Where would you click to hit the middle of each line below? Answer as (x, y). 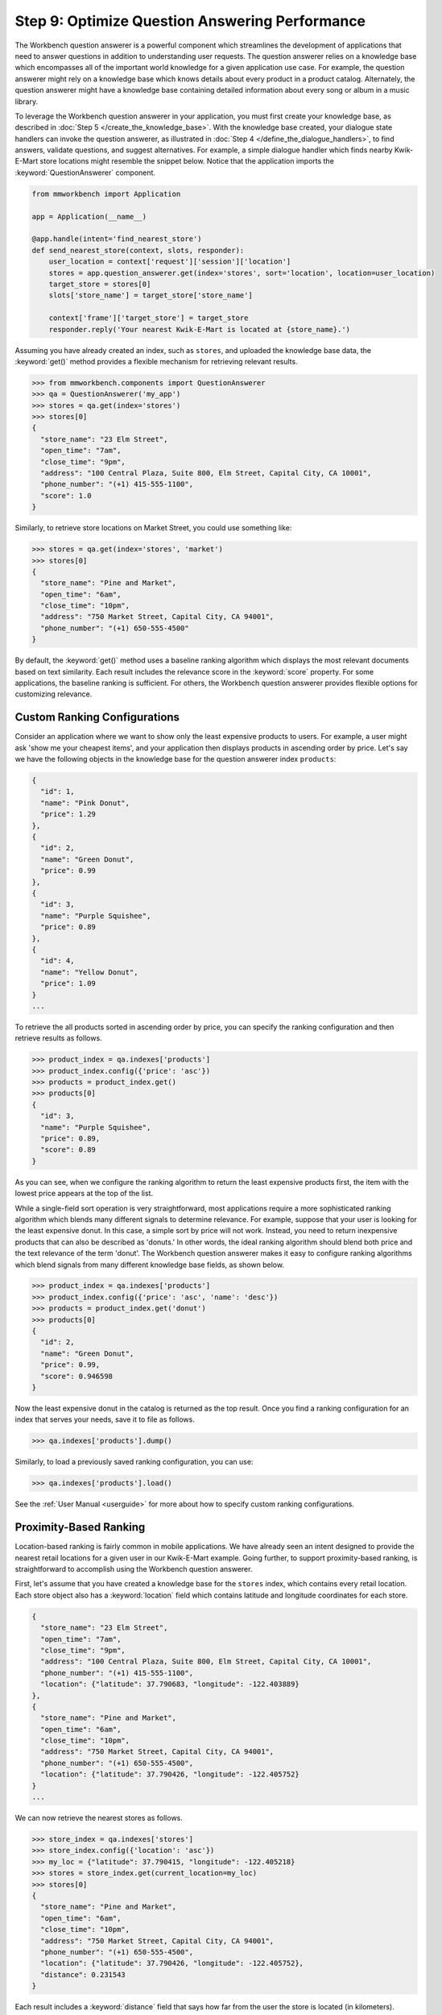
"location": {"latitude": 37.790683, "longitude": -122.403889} (170, 1684)
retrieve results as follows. (58, 1038)
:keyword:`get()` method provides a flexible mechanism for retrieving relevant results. (156, 361)
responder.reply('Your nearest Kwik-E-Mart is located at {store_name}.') (199, 329)
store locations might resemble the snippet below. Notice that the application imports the (187, 161)
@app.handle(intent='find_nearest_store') (117, 239)
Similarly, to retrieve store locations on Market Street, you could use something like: (153, 528)
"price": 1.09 (68, 984)
